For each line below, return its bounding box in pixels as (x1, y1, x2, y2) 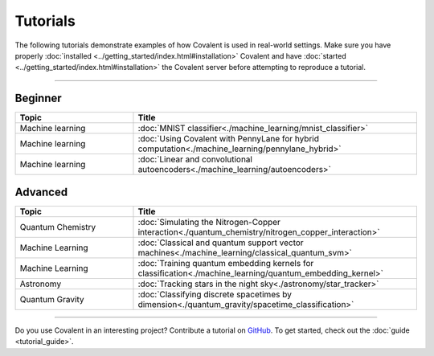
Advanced (14, 185, 68, 198)
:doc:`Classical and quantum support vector (137, 237, 305, 248)
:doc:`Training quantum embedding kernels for (137, 257, 314, 268)
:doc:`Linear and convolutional (137, 153, 253, 165)
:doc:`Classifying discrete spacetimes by (137, 288, 293, 300)
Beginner (14, 92, 62, 105)
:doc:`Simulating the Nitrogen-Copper (137, 216, 281, 227)
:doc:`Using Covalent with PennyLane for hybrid (137, 133, 319, 145)
